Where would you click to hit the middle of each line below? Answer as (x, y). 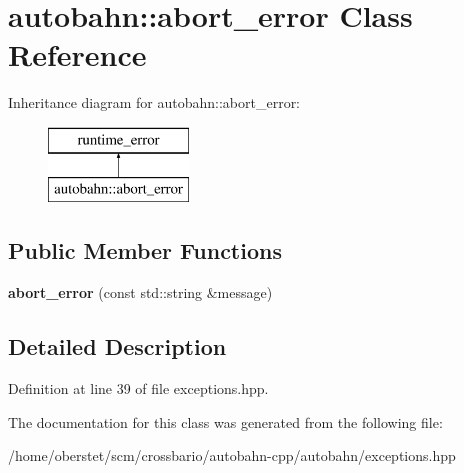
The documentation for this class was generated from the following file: (225, 421)
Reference (77, 54)
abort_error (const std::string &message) (140, 292)
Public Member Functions (145, 250)
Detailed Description (117, 346)
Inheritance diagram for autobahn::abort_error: (154, 102)
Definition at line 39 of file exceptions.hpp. (138, 388)
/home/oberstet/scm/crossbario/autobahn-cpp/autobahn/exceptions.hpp (232, 455)
